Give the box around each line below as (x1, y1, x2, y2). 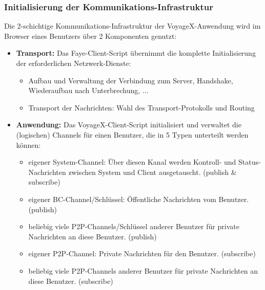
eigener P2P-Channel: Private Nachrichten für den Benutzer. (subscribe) (28, 248, 256, 259)
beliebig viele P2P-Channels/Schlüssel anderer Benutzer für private (28, 221, 239, 232)
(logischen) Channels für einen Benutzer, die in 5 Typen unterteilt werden (16, 129, 249, 140)
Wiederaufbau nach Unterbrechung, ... (28, 85, 149, 96)
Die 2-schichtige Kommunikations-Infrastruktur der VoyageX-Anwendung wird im (4, 20, 261, 31)
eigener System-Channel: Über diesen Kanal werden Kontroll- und (28, 157, 236, 167)
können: (16, 139, 41, 150)
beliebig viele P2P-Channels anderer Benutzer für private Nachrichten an (28, 265, 258, 276)
